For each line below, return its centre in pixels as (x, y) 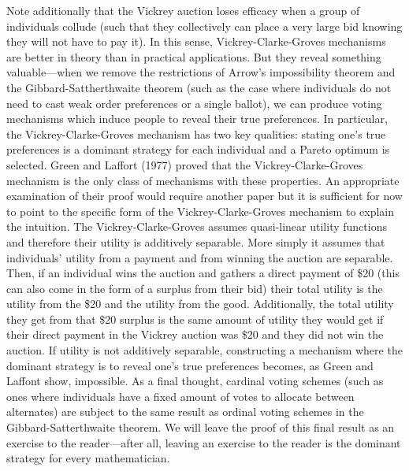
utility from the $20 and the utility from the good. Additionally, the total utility (200, 304)
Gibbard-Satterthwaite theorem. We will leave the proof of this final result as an (201, 427)
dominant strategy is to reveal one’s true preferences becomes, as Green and (190, 365)
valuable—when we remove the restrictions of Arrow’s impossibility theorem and (201, 72)
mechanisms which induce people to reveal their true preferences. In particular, (197, 119)
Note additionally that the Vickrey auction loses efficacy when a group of (183, 10)
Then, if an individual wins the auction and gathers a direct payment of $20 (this (203, 273)
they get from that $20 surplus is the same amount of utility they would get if (195, 319)
